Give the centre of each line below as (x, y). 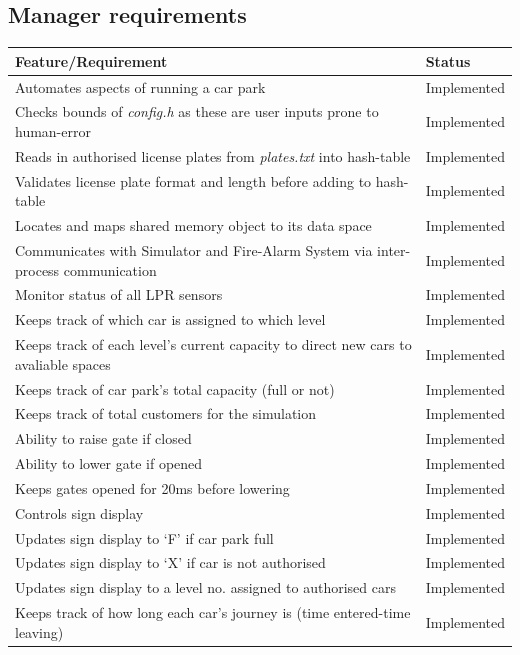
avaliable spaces (63, 363)
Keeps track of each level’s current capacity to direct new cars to (213, 344)
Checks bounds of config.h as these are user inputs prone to (197, 111)
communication (110, 269)
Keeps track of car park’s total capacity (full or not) (175, 388)
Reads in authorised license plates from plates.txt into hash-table (213, 155)
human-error (53, 130)
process (37, 269)
